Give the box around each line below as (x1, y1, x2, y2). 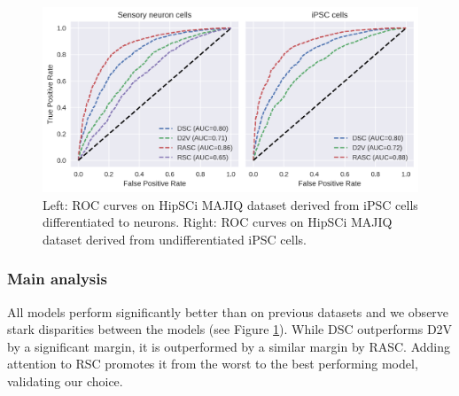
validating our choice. (7, 372, 123, 391)
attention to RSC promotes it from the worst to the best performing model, (7, 354, 418, 373)
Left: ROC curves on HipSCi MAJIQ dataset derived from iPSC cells (43, 195, 418, 214)
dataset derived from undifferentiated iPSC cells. (43, 229, 307, 248)
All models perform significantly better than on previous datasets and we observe (7, 302, 449, 321)
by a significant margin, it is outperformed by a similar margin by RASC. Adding (7, 337, 450, 355)
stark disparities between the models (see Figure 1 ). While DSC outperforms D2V (7, 320, 453, 338)
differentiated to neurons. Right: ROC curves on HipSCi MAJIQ (43, 213, 393, 231)
